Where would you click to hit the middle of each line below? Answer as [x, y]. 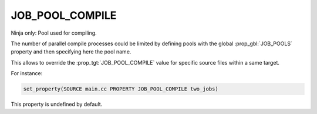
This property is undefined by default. [57, 104]
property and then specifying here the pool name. [71, 52]
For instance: [27, 73]
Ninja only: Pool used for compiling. [54, 33]
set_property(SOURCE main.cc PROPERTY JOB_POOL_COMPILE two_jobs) [121, 89]
